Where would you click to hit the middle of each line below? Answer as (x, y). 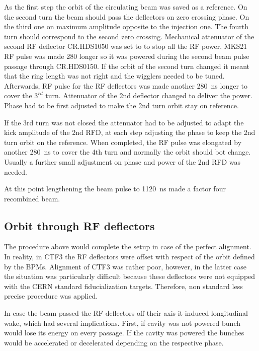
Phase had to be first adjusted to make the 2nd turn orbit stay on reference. (121, 105)
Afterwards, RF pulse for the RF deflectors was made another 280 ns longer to (126, 85)
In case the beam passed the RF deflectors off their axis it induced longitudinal (126, 313)
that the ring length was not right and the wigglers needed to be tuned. (114, 76)
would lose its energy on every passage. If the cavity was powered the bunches (124, 333)
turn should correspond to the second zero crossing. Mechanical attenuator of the (129, 36)
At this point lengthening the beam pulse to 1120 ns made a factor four (115, 189)
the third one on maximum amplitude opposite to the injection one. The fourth (126, 26)
